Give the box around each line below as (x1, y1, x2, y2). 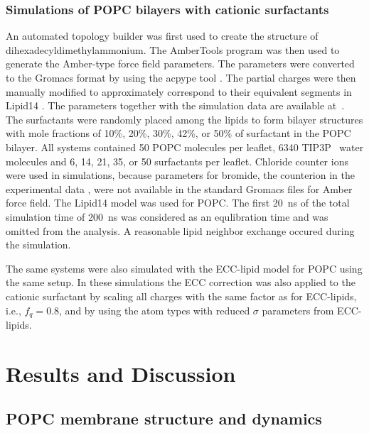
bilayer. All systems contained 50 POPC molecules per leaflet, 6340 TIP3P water (6, 139, 364, 154)
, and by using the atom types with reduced (59, 302, 250, 317)
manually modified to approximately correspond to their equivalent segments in (6, 84, 352, 99)
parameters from (262, 302, 334, 317)
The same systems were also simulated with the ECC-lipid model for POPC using (6, 261, 363, 275)
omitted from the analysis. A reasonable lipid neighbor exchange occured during (6, 223, 355, 238)
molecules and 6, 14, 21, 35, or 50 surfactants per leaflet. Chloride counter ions (6, 153, 348, 168)
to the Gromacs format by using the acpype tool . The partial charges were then (6, 70, 356, 84)
